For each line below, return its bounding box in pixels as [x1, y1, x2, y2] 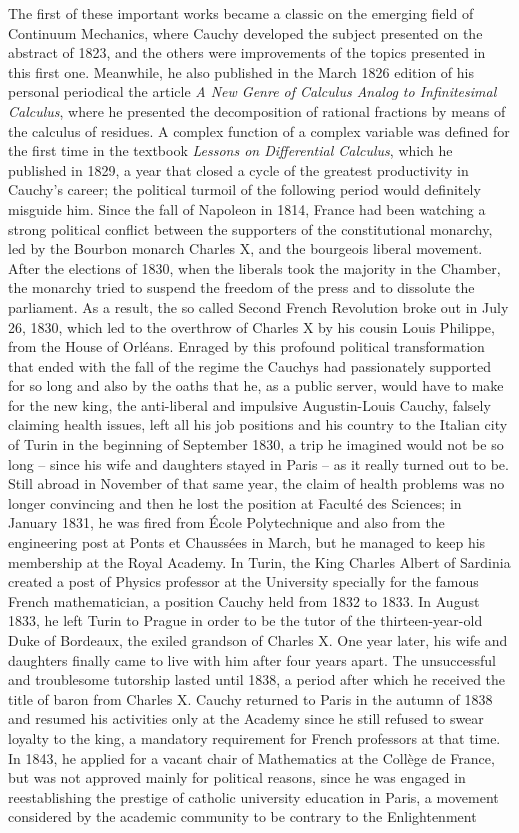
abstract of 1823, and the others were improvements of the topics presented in [8, 42, 486, 63]
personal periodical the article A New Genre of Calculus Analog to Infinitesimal [8, 81, 497, 102]
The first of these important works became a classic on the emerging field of [8, 3, 474, 23]
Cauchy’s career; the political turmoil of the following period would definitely [8, 179, 481, 200]
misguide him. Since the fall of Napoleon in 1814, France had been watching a [8, 198, 486, 219]
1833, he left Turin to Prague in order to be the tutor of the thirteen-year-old [8, 610, 483, 631]
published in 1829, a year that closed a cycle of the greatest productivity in [8, 159, 469, 180]
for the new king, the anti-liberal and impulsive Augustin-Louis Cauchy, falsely [8, 394, 491, 415]
